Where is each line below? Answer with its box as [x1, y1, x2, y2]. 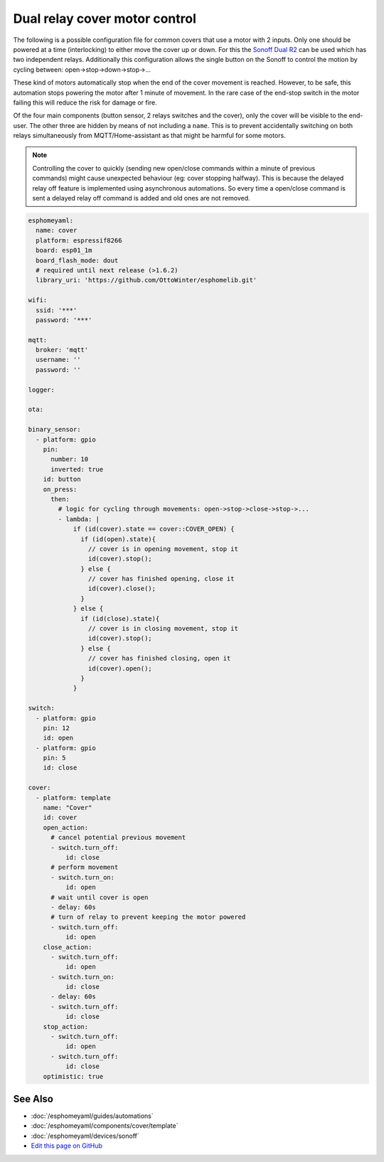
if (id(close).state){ [80, 614, 160, 622]
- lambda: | [58, 515, 100, 523]
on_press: [43, 485, 78, 494]
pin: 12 [43, 724, 70, 732]
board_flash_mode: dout [36, 256, 119, 265]
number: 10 [50, 455, 89, 464]
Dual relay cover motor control [13, 11, 197, 26]
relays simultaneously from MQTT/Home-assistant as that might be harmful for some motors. [13, 132, 286, 140]
